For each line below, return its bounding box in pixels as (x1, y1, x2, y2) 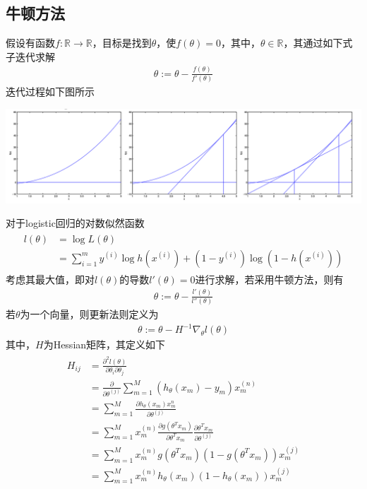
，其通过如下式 (283, 35, 353, 50)
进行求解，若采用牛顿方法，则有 (195, 271, 344, 286)
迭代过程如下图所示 (6, 84, 95, 99)
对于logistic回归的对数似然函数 (6, 216, 145, 230)
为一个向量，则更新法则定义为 (20, 307, 159, 322)
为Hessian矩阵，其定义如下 (43, 337, 166, 352)
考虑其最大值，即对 (6, 271, 95, 286)
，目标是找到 (92, 35, 152, 50)
